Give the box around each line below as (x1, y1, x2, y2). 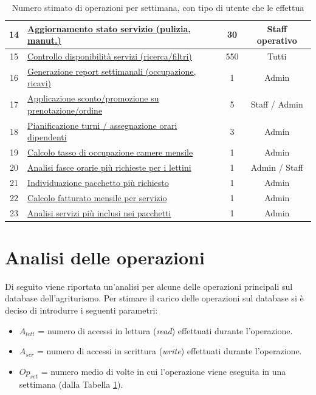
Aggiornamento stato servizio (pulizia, (27, 22, 191, 35)
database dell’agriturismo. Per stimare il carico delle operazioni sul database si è (5, 292, 304, 304)
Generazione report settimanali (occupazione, (27, 64, 196, 77)
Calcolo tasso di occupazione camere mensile (27, 146, 193, 159)
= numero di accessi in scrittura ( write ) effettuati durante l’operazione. (37, 345, 302, 357)
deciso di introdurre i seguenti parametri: (5, 303, 158, 316)
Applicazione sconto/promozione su (27, 92, 159, 105)
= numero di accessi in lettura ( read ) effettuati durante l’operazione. (38, 324, 293, 337)
